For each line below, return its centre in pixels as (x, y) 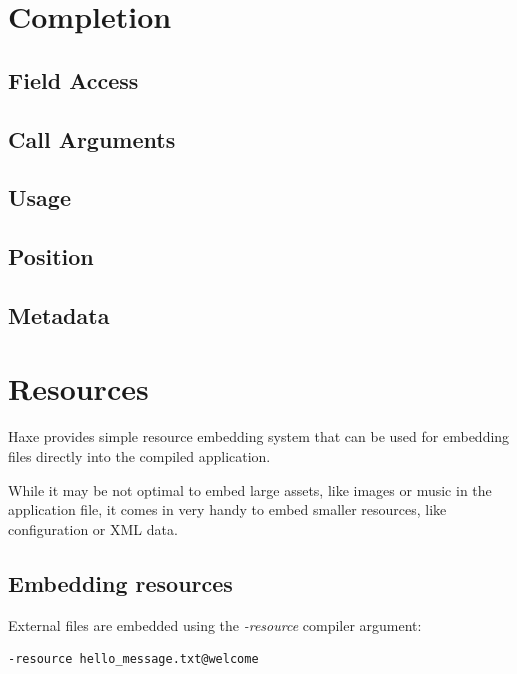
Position (51, 256)
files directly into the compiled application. (139, 456)
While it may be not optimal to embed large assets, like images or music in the (250, 489)
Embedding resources (120, 582)
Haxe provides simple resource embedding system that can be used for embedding (259, 436)
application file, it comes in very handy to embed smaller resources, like (227, 509)
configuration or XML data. (93, 528)
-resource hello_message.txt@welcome (133, 659)
